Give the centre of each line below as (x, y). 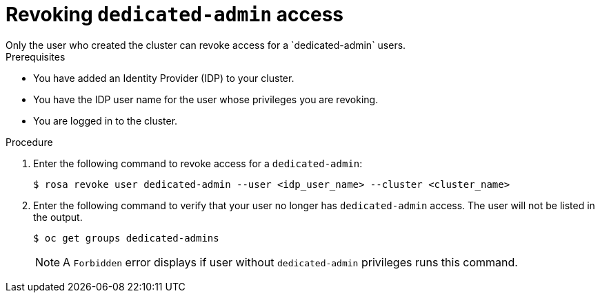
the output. (58, 217)
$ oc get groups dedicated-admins (126, 238)
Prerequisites (36, 56)
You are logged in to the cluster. (106, 120)
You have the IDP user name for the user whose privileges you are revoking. (206, 99)
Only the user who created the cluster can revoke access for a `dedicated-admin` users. (206, 45)
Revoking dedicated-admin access (175, 14)
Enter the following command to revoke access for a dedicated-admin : (198, 163)
